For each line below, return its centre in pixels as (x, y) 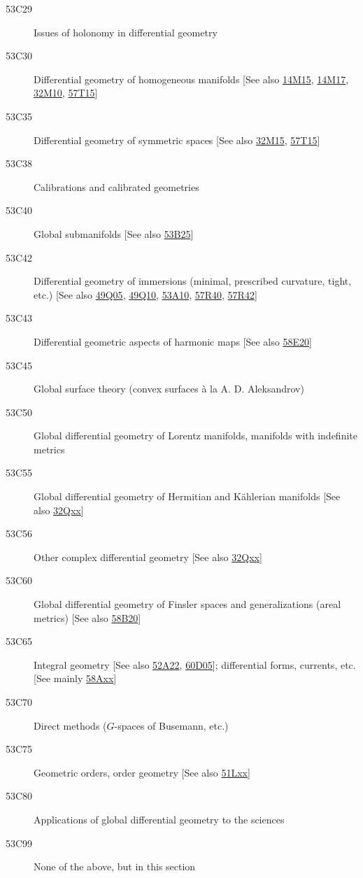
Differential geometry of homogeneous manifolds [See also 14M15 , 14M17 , (191, 79)
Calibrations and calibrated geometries (116, 186)
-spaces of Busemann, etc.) (171, 725)
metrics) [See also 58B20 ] (87, 617)
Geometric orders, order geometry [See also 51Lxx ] (142, 772)
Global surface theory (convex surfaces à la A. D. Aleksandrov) (169, 389)
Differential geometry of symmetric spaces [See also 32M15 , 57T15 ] (177, 140)
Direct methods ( (70, 725)
